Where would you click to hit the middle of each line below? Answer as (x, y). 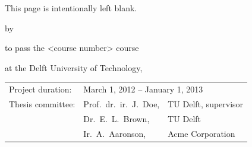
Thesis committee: (42, 103)
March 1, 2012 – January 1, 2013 (143, 89)
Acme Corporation (201, 133)
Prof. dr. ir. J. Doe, (122, 103)
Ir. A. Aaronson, (115, 133)
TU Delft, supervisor (206, 103)
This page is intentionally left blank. (71, 8)
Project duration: (40, 89)
